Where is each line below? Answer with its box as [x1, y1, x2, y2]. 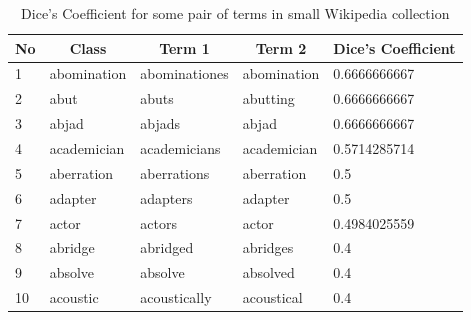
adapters [140, 187, 193, 208]
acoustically [140, 287, 212, 308]
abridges [242, 237, 294, 258]
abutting [242, 88, 295, 109]
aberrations [140, 162, 210, 183]
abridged [140, 237, 194, 258]
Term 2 [255, 37, 307, 58]
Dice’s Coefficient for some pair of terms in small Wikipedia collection [21, 3, 450, 23]
